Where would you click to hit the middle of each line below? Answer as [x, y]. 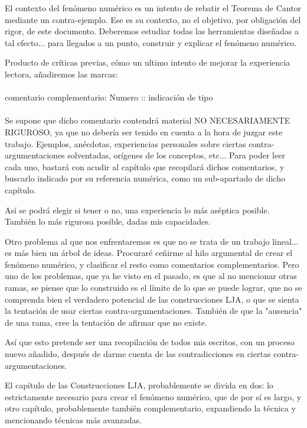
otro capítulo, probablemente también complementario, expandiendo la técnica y [150, 408]
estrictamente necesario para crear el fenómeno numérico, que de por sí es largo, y [153, 396]
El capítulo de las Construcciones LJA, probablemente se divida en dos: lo [139, 385]
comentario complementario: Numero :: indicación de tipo [109, 97]
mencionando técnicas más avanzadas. [73, 420]
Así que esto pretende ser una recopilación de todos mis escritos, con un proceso [150, 342]
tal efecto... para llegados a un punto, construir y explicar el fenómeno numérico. [151, 42]
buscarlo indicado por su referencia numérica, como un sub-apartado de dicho [145, 178]
